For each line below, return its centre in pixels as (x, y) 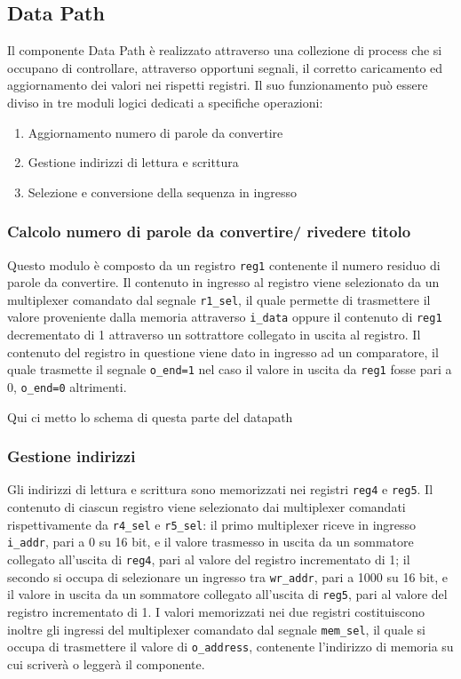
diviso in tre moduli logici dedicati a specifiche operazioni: (165, 102)
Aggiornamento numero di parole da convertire (155, 132)
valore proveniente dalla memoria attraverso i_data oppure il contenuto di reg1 (225, 317)
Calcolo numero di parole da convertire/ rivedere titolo (209, 232)
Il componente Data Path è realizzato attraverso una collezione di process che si (225, 50)
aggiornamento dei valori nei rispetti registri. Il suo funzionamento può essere (218, 85)
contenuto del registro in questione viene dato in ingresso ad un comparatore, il (223, 351)
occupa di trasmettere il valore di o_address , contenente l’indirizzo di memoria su (230, 647)
